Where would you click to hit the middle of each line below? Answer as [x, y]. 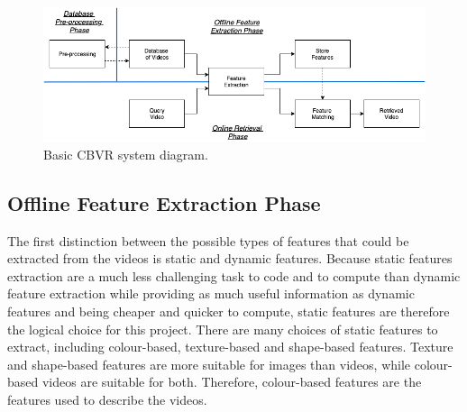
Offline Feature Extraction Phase [164, 202]
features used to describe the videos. [107, 399]
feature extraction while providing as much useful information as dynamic [211, 293]
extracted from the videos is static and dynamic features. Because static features [230, 258]
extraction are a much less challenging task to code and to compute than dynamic [234, 275]
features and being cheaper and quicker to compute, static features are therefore [229, 311]
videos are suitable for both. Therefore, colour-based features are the [232, 382]
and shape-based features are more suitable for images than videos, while [209, 364]
